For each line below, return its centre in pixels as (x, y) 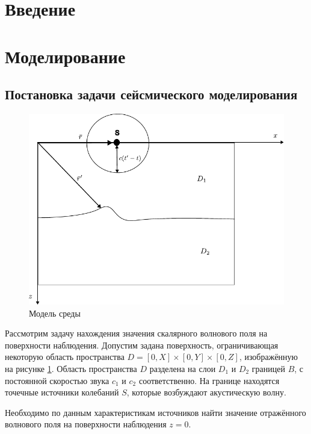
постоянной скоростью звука (57, 380)
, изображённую (269, 357)
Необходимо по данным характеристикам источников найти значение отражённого (155, 412)
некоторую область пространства (65, 357)
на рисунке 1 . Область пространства (71, 369)
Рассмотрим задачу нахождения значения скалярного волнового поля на (136, 333)
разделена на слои (183, 369)
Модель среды (55, 313)
